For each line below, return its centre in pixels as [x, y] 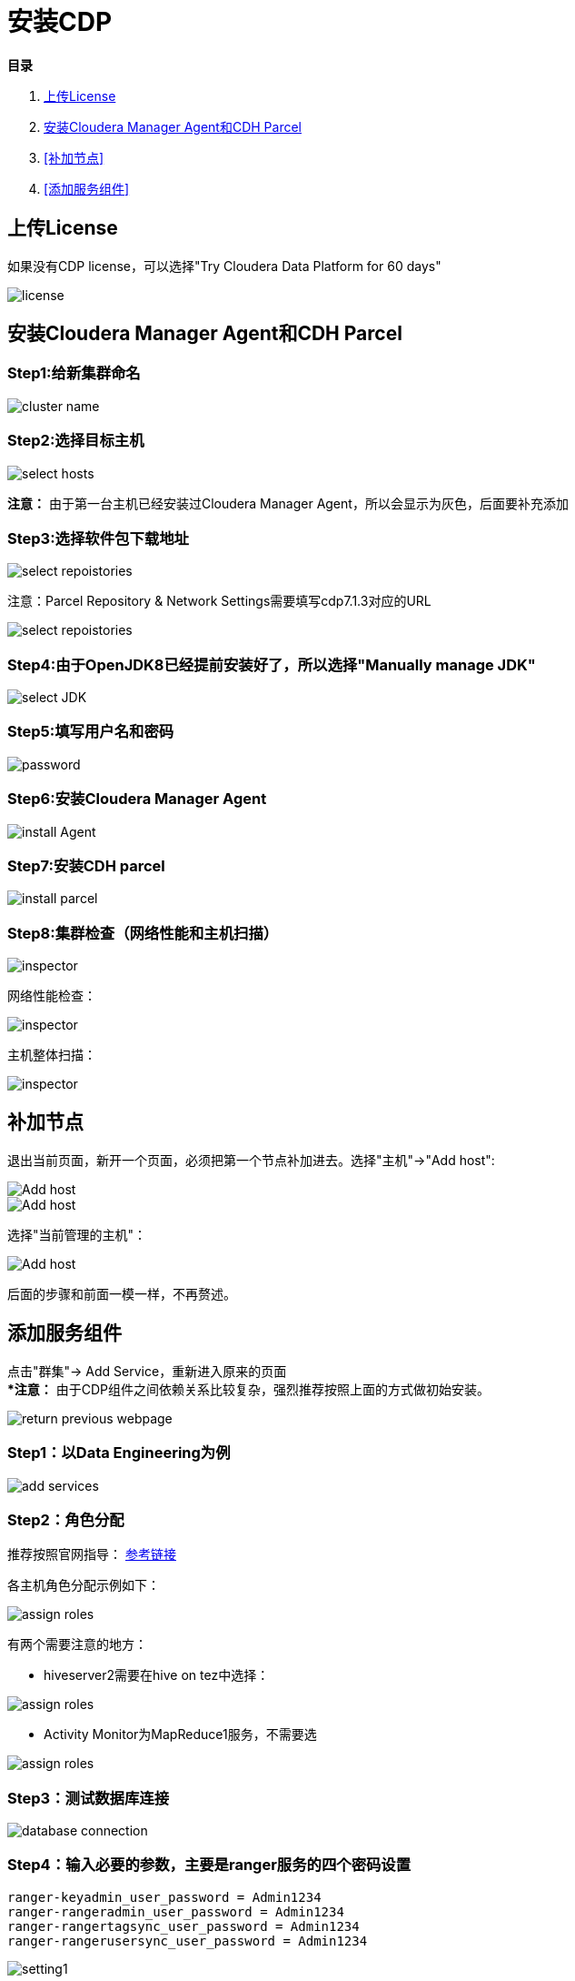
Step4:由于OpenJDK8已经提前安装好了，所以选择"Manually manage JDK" [272, 664]
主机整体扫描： [52, 1055]
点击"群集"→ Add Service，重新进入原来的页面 [147, 1371]
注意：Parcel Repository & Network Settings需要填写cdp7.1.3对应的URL [219, 601]
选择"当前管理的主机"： [77, 1234]
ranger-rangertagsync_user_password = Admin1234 [183, 1926]
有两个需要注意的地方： [77, 1644]
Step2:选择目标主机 [76, 441]
